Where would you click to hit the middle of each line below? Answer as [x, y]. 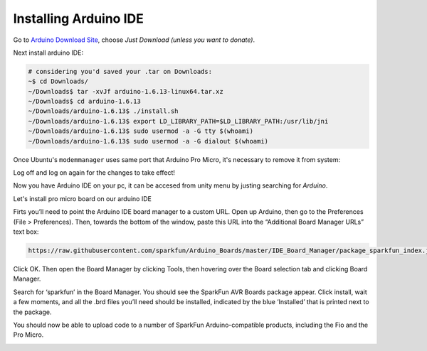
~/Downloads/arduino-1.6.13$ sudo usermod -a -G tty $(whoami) [141, 131]
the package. [32, 312]
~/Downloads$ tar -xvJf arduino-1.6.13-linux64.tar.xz [126, 91]
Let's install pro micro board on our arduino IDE [83, 198]
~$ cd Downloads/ [58, 81]
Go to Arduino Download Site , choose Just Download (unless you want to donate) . [134, 40]
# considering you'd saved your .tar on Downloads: [120, 71]
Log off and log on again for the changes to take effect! [94, 173]
